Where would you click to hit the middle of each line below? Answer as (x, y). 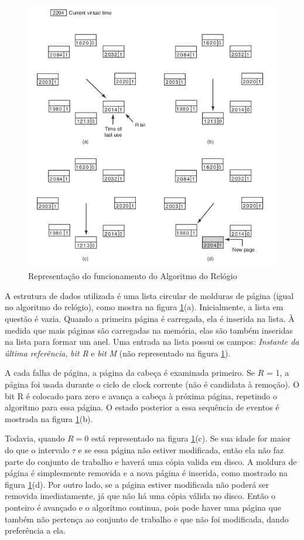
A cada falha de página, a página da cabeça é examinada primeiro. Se (130, 373)
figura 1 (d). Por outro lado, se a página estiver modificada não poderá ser (137, 484)
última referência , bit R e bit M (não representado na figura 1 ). (118, 353)
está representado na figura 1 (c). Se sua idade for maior (191, 438)
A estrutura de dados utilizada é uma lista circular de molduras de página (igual (149, 295)
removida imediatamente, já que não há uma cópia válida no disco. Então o (140, 496)
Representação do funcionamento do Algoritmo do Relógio (133, 276)
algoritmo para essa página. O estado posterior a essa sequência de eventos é (142, 407)
